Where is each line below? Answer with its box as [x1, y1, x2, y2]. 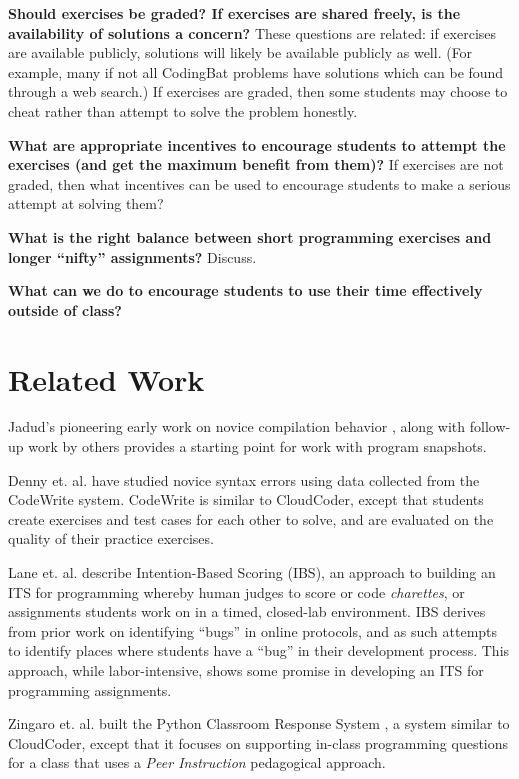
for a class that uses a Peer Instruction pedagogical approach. [8, 752, 386, 773]
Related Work [8, 358, 205, 399]
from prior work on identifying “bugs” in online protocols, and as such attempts [8, 620, 498, 641]
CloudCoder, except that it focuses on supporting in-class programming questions [8, 732, 509, 753]
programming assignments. [8, 679, 172, 700]
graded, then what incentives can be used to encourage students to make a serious [8, 173, 511, 194]
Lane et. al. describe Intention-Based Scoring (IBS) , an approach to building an [8, 562, 496, 582]
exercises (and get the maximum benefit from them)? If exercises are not [8, 154, 504, 175]
